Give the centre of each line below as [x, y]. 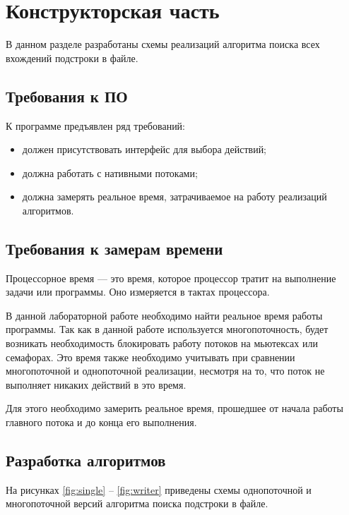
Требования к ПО [67, 96]
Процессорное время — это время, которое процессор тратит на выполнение [171, 278]
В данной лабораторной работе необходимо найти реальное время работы [164, 315]
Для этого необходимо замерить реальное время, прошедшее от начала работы [174, 408]
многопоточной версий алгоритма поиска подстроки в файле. [137, 503]
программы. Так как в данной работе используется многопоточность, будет [167, 329]
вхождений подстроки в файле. [72, 57]
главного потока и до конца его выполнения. [101, 422]
